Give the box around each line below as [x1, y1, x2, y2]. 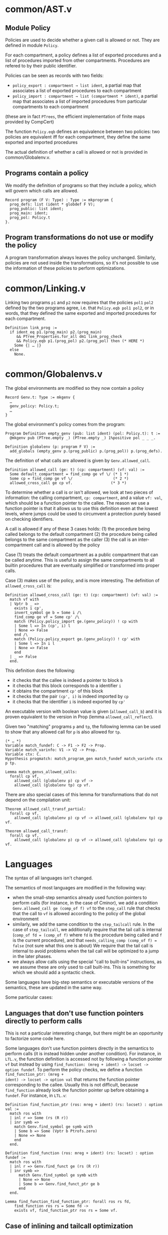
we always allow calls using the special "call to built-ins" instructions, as [12, 958, 162, 965]
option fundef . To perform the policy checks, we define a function [5, 1067, 143, 1073]
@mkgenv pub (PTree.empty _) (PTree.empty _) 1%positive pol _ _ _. [10, 435, 156, 440]
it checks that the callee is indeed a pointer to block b [12, 677, 123, 683]
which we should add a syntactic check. [12, 970, 96, 976]
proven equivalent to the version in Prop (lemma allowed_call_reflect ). [5, 714, 154, 720]
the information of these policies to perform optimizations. [5, 265, 125, 271]
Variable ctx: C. [5, 751, 42, 757]
